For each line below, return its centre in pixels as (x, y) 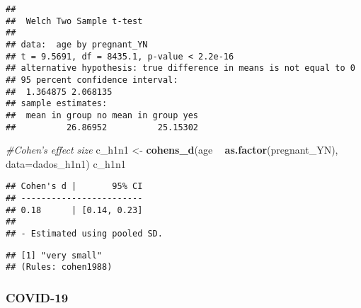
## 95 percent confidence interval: (92, 80)
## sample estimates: (57, 104)
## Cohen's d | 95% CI (74, 187)
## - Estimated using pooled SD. (84, 234)
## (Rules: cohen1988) (59, 267)
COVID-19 (37, 297)
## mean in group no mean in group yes (102, 115)
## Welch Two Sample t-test (74, 21)
